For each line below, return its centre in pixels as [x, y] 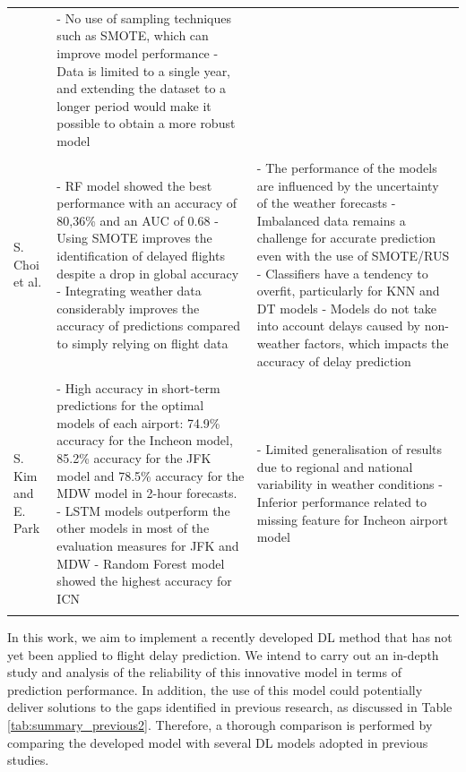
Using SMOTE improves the [134, 238]
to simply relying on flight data [142, 343]
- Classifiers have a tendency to [342, 273]
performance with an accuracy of [147, 203]
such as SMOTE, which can [133, 35]
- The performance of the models [347, 167]
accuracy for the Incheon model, [145, 440]
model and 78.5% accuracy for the [151, 475]
